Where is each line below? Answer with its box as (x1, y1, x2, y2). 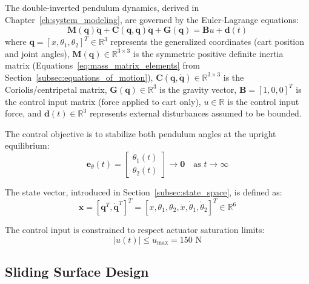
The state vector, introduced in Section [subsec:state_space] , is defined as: (5, 185, 282, 198)
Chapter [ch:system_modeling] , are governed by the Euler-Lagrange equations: (5, 13, 299, 25)
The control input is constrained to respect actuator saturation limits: (5, 223, 265, 236)
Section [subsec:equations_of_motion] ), (5, 70, 153, 83)
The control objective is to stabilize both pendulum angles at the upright (5, 127, 276, 140)
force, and (5, 107, 42, 120)
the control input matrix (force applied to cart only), (5, 95, 201, 107)
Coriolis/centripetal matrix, (5, 83, 107, 95)
